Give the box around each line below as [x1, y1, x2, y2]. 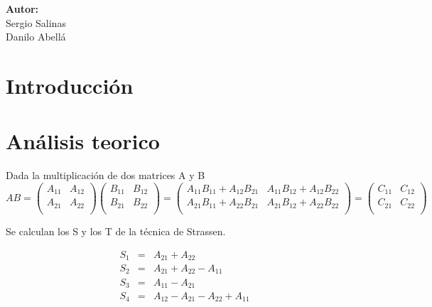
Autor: [6, 1, 39, 16]
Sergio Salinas [6, 15, 66, 30]
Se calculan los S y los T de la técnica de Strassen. [6, 223, 226, 238]
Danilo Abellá [6, 29, 66, 44]
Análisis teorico [6, 126, 160, 156]
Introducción [6, 70, 134, 99]
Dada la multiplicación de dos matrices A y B [6, 168, 205, 183]
